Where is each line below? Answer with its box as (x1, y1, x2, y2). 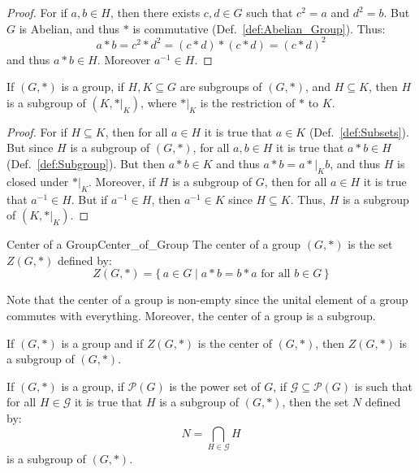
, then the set (282, 393, 349, 410)
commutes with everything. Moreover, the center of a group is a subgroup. (6, 307, 376, 324)
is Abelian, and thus (19, 20, 120, 37)
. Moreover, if (89, 172, 156, 189)
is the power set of (169, 377, 261, 394)
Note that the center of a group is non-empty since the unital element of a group (6, 291, 408, 308)
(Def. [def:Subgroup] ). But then (6, 155, 165, 172)
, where (140, 93, 177, 111)
